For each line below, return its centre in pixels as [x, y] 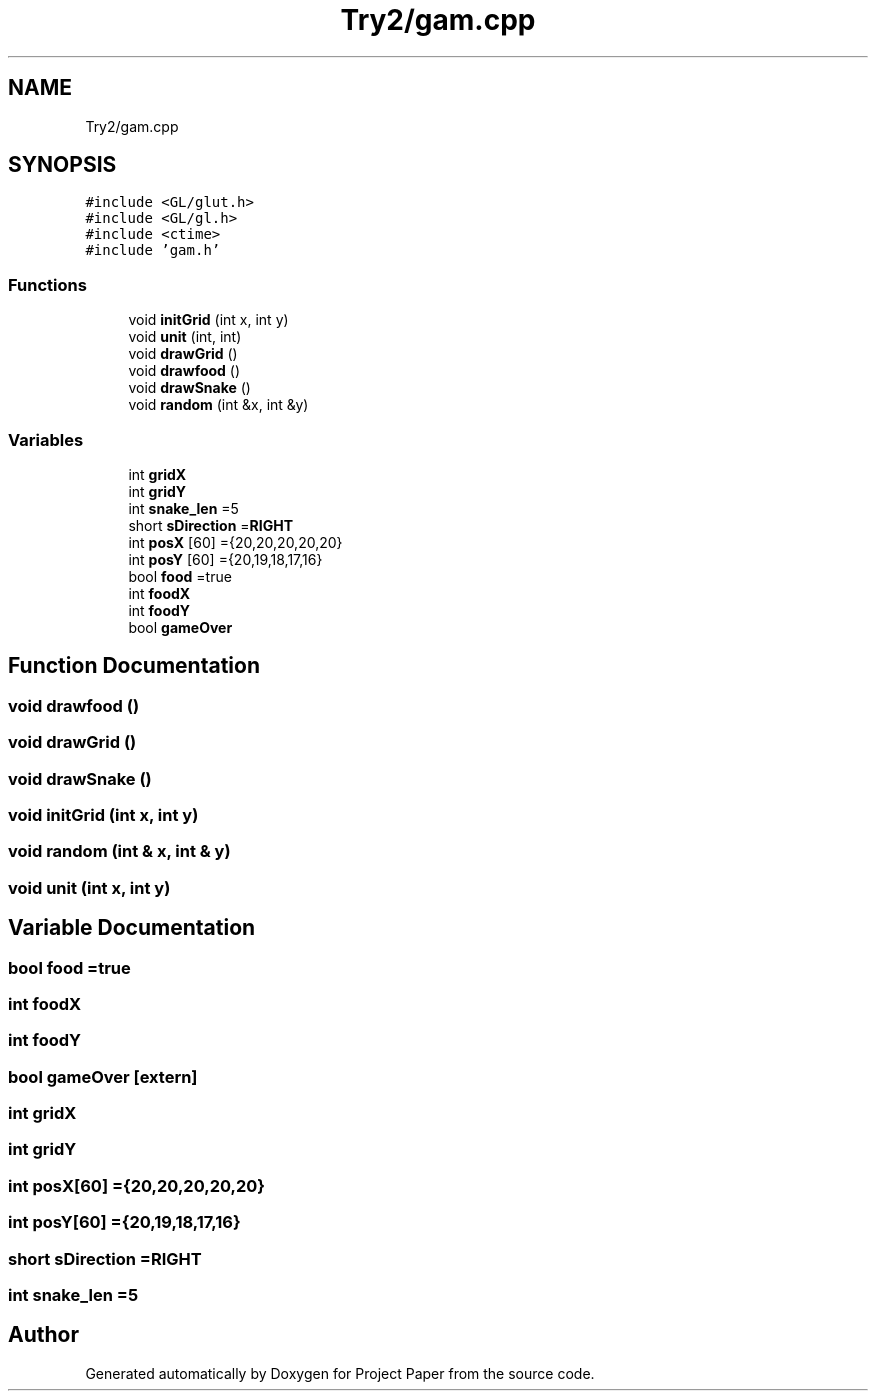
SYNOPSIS [62, 165]
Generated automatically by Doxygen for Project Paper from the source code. [340, 1373]
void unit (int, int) [185, 337]
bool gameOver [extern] [103, 1076]
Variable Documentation [132, 928]
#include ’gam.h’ [153, 250]
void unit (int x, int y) [89, 887]
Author [43, 1335]
